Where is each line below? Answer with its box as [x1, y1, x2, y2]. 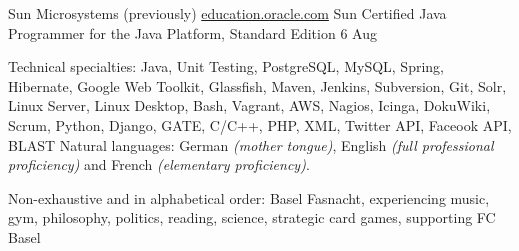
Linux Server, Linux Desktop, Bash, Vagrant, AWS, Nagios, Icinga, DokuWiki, [8, 95, 491, 116]
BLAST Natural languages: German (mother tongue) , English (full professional [8, 134, 494, 155]
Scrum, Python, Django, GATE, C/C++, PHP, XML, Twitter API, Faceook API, [8, 114, 512, 135]
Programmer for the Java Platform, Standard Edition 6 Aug [8, 22, 377, 43]
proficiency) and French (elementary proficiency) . [8, 154, 310, 175]
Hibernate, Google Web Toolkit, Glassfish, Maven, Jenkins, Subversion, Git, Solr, [8, 75, 507, 96]
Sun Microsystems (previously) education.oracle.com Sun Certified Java [8, 3, 447, 23]
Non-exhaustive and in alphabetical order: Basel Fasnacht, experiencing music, [8, 187, 490, 208]
